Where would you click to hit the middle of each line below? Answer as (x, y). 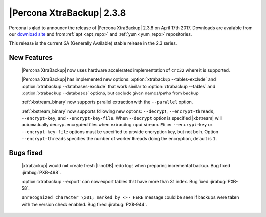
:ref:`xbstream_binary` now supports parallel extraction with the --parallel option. (107, 102)
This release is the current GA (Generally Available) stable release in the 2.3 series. (93, 43)
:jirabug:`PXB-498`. (41, 173)
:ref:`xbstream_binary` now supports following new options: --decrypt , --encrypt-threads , (118, 111)
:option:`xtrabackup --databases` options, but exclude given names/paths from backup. (111, 93)
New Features (31, 57)
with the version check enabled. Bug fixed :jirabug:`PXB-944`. (84, 204)
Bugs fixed (26, 153)
